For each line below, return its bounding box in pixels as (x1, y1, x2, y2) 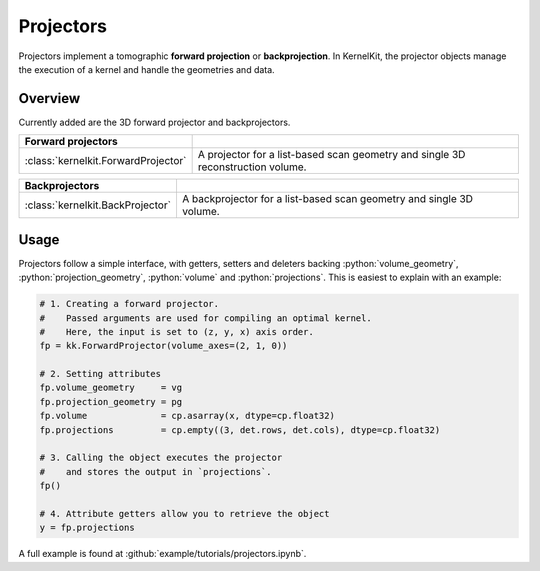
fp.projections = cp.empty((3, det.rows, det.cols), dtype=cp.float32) (39, 424, 441, 435)
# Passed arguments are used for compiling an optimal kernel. (39, 312, 372, 324)
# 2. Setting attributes (39, 368, 162, 380)
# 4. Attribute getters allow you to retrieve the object (39, 508, 330, 519)
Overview (18, 90, 81, 107)
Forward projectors (24, 135, 119, 149)
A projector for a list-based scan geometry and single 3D (197, 148, 466, 162)
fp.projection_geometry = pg (39, 396, 183, 407)
